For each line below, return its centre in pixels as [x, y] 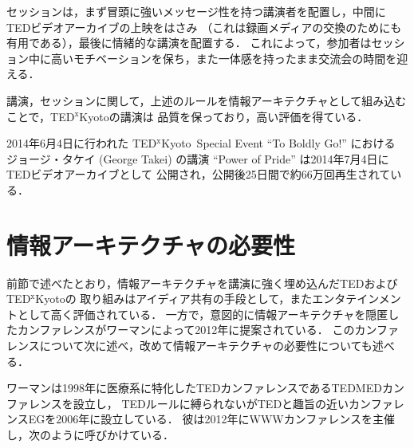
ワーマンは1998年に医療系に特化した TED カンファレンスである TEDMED [194, 388]
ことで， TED [41, 116]
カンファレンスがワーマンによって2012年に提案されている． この [186, 330]
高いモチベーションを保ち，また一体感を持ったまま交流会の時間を [224, 58]
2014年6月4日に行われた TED [82, 143]
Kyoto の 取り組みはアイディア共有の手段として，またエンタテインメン [218, 299]
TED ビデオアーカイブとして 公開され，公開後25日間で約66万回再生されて [199, 174]
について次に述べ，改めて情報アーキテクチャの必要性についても [206, 346]
